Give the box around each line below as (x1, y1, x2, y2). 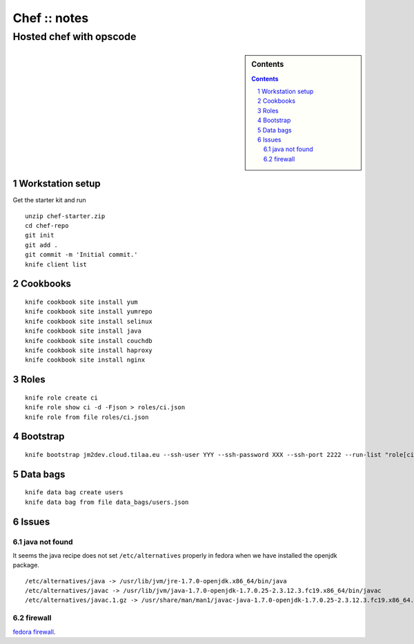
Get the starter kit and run (12, 196, 86, 204)
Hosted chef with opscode (12, 30, 137, 43)
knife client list (25, 260, 88, 269)
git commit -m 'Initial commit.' (25, 251, 138, 259)
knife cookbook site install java (25, 327, 141, 335)
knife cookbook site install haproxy (25, 346, 153, 354)
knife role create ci (25, 393, 98, 402)
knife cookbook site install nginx (25, 356, 146, 364)
